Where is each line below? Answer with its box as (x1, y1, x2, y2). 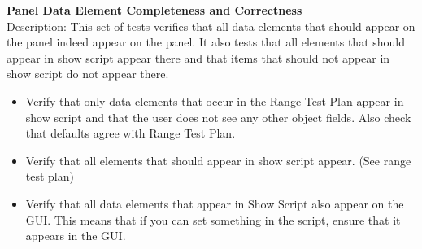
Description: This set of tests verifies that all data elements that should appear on (7, 17, 415, 34)
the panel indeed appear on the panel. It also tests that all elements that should (7, 33, 406, 50)
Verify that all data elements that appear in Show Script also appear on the (25, 194, 404, 212)
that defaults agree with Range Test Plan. (25, 124, 236, 142)
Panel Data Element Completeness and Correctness (7, 2, 302, 18)
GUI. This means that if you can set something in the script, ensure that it (25, 211, 401, 228)
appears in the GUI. (25, 227, 126, 244)
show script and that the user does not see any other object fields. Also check (25, 108, 411, 125)
